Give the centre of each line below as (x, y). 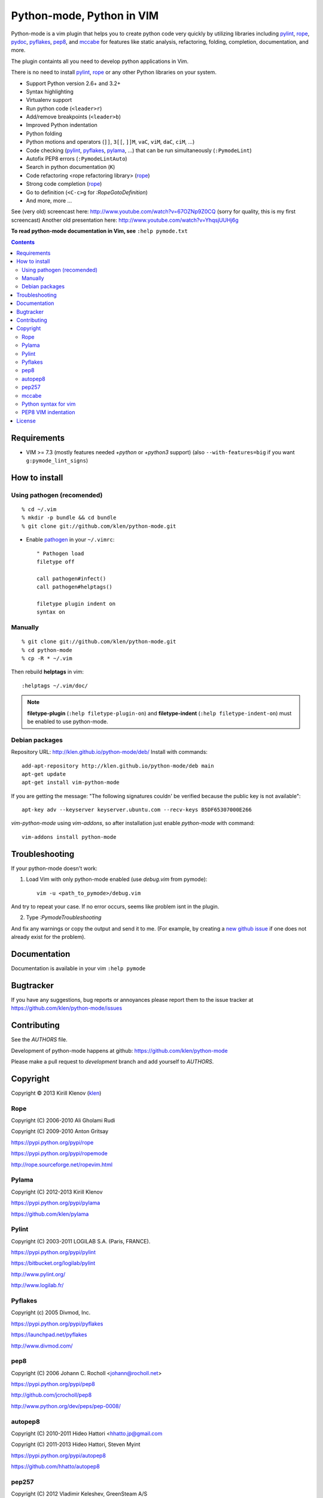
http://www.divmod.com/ (42, 1346)
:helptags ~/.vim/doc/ (55, 685)
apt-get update (44, 774)
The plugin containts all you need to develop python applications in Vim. (100, 61)
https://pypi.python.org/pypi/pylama (56, 1203)
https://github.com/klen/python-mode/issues (67, 1008)
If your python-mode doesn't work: (54, 868)
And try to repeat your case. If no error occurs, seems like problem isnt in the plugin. (115, 906)
